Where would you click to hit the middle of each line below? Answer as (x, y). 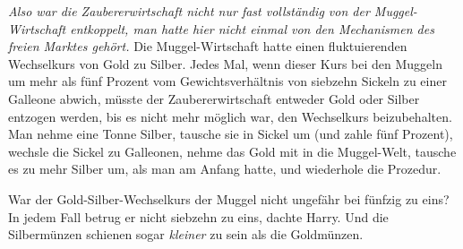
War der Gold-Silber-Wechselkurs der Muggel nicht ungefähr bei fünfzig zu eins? (229, 198)
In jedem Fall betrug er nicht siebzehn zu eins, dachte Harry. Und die (198, 216)
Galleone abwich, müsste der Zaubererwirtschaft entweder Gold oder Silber (214, 98)
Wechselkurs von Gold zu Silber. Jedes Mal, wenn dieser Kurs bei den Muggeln (226, 63)
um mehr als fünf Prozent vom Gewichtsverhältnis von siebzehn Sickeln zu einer (227, 81)
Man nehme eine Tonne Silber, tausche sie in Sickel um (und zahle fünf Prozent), (231, 134)
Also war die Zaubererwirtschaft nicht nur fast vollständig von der (189, 11)
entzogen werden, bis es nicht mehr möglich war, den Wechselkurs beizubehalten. (230, 116)
